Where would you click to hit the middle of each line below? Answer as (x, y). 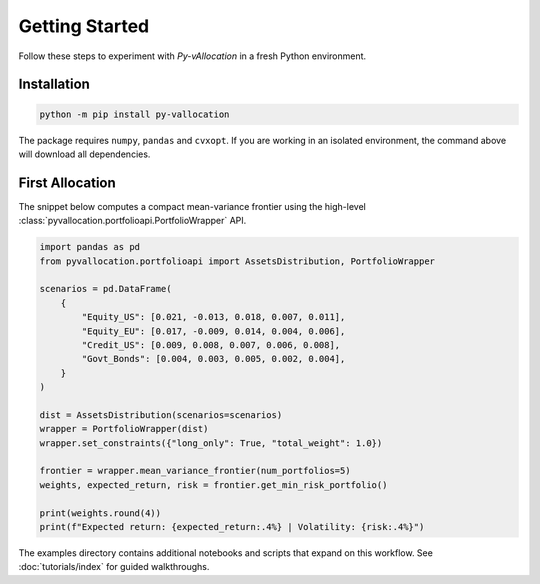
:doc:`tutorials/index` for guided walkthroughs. (114, 567)
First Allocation (67, 182)
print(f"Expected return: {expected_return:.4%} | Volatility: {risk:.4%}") (232, 527)
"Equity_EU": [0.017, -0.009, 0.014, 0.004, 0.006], (213, 331)
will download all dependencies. (84, 154)
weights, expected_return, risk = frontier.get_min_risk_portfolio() (213, 484)
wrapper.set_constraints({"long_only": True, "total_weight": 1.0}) (211, 443)
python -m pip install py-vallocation (134, 114)
